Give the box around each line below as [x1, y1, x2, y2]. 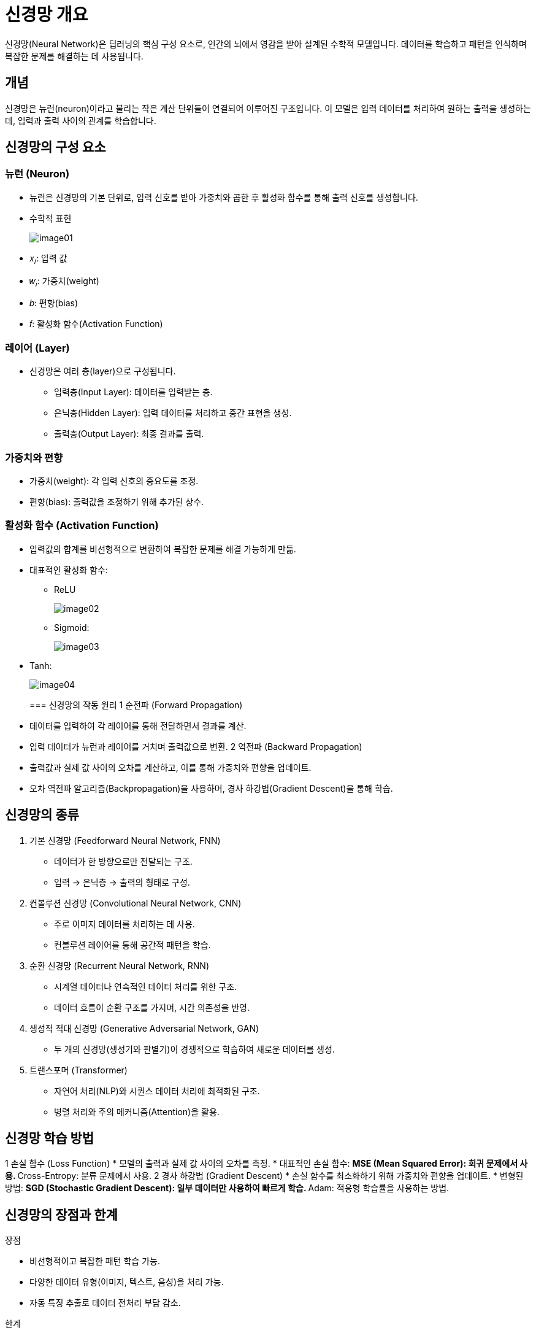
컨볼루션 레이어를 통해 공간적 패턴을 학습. [54, 939, 211, 950]
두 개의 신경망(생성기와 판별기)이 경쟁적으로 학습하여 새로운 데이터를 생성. [54, 1043, 335, 1054]
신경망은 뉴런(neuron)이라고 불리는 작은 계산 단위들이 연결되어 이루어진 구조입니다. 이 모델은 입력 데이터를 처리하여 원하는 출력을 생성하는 [5, 102, 531, 114]
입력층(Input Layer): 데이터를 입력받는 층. [54, 387, 213, 398]
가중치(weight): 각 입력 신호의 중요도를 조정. [29, 475, 199, 486]
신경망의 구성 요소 [5, 139, 106, 155]
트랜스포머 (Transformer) [29, 1064, 128, 1075]
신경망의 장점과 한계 [5, 1207, 118, 1223]
